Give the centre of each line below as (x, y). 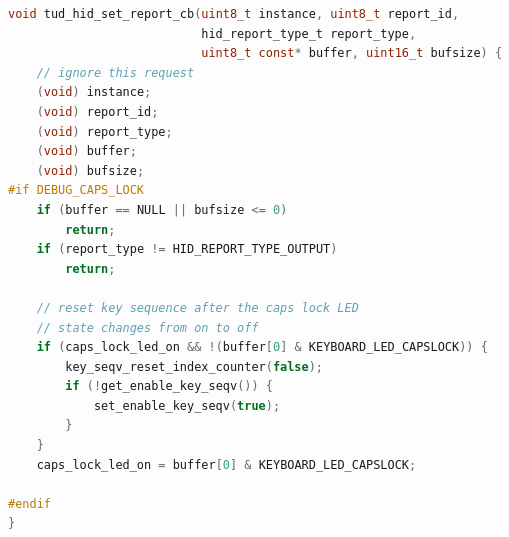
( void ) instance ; (94, 92)
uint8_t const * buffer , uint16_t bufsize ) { (352, 53)
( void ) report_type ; (104, 131)
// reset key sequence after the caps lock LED (197, 307)
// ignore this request (115, 72)
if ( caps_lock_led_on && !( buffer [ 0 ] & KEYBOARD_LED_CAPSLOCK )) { (262, 347)
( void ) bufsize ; (90, 170)
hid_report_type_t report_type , (309, 33)
